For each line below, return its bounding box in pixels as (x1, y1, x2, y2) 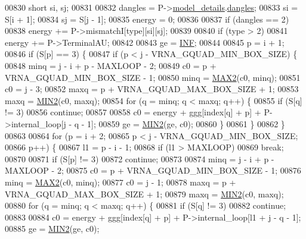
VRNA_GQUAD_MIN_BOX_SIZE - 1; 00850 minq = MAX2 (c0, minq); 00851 (5, 71, 301, 83)
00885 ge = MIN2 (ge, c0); (5, 222, 100, 235)
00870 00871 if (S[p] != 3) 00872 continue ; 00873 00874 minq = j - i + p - (5, 152, 274, 165)
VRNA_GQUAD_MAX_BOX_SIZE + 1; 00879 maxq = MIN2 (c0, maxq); (5, 187, 284, 200)
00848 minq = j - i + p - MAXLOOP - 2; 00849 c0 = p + (5, 59, 217, 71)
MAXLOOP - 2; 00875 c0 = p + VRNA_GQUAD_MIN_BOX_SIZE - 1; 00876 (5, 164, 301, 177)
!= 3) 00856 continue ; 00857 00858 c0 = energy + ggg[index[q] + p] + (5, 106, 261, 118)
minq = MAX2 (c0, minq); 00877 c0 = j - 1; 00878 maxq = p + (5, 175, 236, 188)
